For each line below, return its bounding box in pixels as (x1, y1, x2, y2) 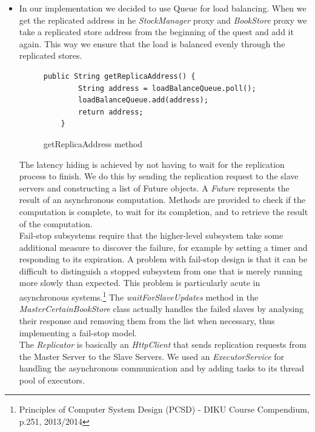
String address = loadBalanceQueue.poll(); (78, 84, 256, 93)
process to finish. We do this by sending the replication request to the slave (19, 170, 299, 182)
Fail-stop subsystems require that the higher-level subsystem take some (19, 229, 283, 242)
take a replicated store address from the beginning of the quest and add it (19, 25, 294, 38)
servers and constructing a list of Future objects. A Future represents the (19, 181, 290, 194)
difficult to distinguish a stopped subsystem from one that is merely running (19, 264, 303, 277)
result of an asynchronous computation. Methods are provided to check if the (19, 193, 306, 206)
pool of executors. (19, 373, 85, 386)
